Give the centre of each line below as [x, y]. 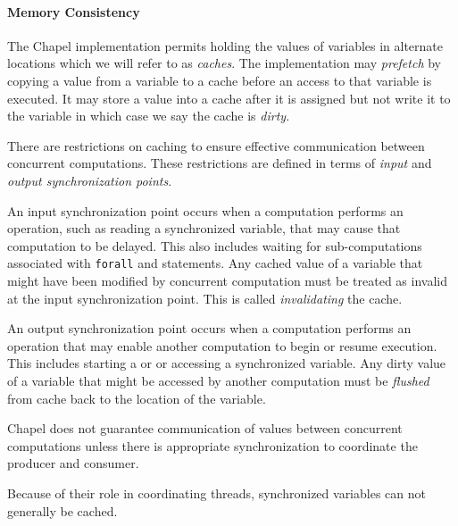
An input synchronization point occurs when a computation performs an [205, 210]
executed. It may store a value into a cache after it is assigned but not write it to [229, 98]
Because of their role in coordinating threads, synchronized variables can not [217, 493]
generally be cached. [62, 510]
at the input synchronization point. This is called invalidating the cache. [205, 298]
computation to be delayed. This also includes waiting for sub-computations [215, 245]
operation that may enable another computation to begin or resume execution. [222, 345]
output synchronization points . [90, 180]
